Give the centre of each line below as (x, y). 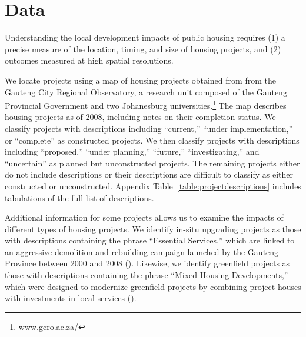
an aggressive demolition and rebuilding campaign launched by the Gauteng (142, 251)
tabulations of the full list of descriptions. (79, 197)
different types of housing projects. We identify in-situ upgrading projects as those (153, 228)
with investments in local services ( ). (71, 298)
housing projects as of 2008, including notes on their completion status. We (140, 117)
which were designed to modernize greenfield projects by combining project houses (153, 286)
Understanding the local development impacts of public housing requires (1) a (145, 37)
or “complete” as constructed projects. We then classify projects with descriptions (152, 140)
